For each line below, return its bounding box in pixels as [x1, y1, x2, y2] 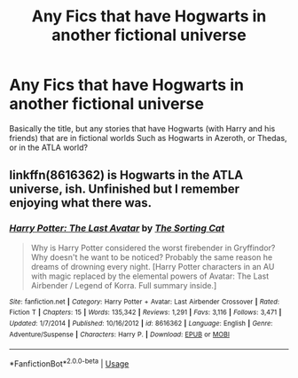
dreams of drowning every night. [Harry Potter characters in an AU [30, 261, 275, 272]
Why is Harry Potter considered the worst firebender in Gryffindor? [30, 242, 276, 253]
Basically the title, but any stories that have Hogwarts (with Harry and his [9, 122, 276, 134]
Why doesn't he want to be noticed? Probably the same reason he [30, 251, 273, 263]
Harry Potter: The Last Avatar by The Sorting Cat [9, 222, 225, 234]
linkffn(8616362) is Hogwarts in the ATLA [9, 168, 244, 183]
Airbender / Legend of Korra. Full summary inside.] [30, 280, 217, 290]
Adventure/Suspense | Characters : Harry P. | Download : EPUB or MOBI [9, 330, 231, 339]
